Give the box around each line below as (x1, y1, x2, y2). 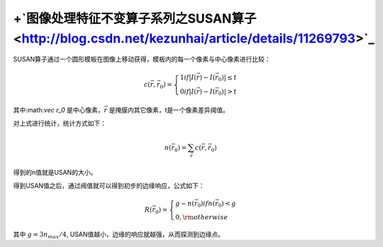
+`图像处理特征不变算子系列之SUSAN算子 (13, 11, 257, 26)
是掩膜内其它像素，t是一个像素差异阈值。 (109, 106, 230, 115)
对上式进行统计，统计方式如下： (13, 119, 106, 127)
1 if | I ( (179, 73, 196, 81)
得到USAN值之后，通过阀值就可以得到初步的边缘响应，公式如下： (13, 181, 205, 190)
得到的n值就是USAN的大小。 (13, 168, 97, 177)
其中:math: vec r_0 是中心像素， (13, 106, 104, 115)
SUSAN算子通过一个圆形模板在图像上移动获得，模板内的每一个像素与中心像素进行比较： (13, 55, 271, 64)
